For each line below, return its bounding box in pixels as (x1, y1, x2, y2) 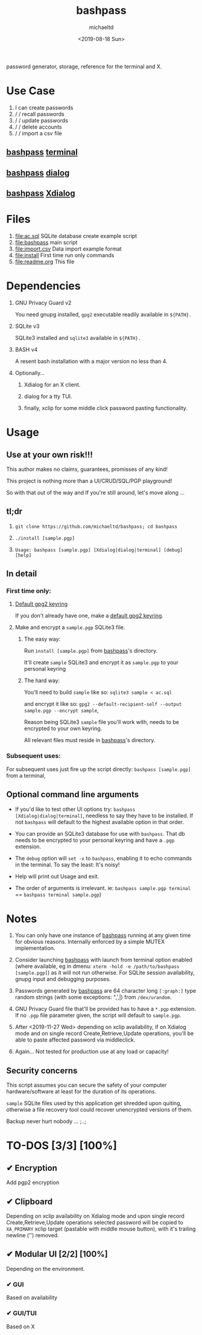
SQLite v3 (14, 322, 40, 330)
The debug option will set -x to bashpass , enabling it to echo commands (14, 854, 192, 862)
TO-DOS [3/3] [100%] (6, 1139, 118, 1153)
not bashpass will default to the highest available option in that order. (14, 818, 185, 825)
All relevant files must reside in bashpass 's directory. (24, 737, 156, 744)
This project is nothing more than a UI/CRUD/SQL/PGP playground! (6, 477, 172, 484)
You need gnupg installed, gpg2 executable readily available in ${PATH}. (14, 310, 192, 318)
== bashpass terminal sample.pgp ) (14, 891, 101, 898)
